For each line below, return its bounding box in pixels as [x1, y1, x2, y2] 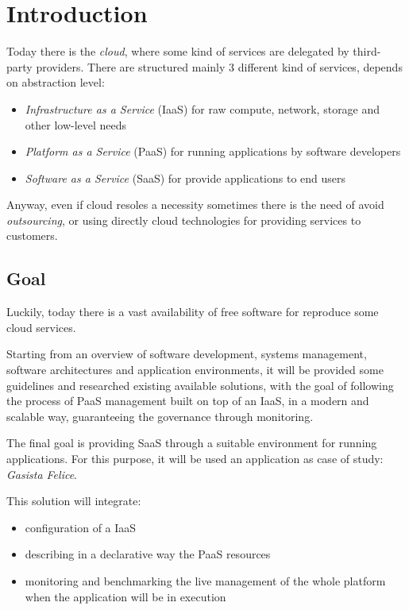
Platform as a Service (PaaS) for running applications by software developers [25, 143, 401, 160]
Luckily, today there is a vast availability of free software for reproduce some [6, 303, 379, 320]
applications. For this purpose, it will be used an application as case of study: [6, 450, 384, 467]
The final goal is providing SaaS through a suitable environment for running [6, 434, 377, 451]
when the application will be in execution [25, 588, 226, 604]
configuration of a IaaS [25, 519, 137, 535]
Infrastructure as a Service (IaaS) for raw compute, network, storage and [25, 100, 380, 117]
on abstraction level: [6, 74, 105, 91]
